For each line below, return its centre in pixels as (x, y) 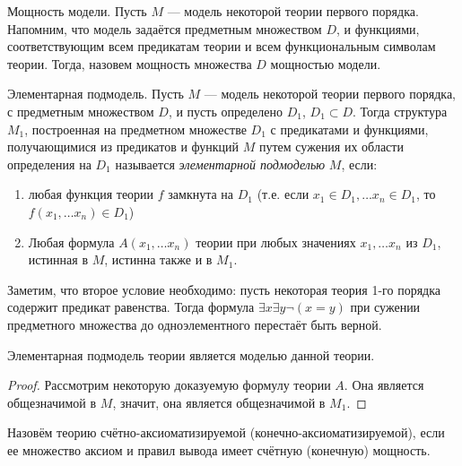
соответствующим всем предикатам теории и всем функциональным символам (222, 46)
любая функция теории (91, 194)
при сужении (385, 307)
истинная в (58, 259)
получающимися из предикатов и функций (123, 147)
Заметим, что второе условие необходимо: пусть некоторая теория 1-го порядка (224, 289)
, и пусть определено (226, 111)
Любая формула (71, 242)
